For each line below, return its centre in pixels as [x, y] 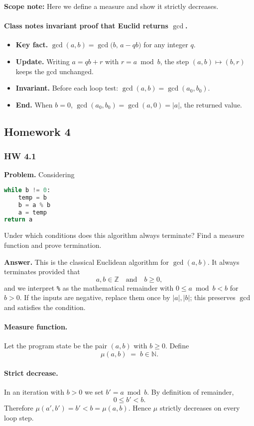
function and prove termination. [53, 245]
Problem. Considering [39, 174]
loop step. [19, 417]
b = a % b [34, 205]
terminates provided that [42, 271]
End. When [34, 104]
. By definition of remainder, [190, 391]
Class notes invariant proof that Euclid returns [86, 26]
